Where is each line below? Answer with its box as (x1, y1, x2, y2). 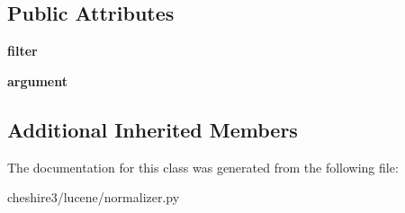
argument (7, 71, 68, 90)
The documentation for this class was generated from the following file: (7, 157, 399, 176)
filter (7, 41, 38, 60)
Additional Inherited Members (7, 115, 298, 143)
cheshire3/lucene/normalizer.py (7, 188, 180, 207)
